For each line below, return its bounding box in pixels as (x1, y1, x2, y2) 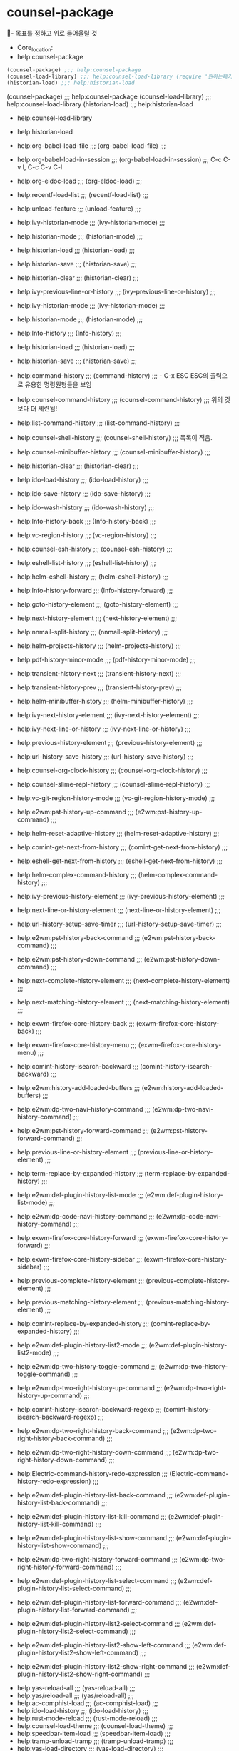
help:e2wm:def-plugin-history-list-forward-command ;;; (16, 1598, 182, 1607)
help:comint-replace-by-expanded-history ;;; (16, 1320, 149, 1328)
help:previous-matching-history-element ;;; (16, 1298, 144, 1307)
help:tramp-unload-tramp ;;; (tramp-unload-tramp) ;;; (16, 1737, 174, 1745)
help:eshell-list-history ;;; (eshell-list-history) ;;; (16, 559, 156, 567)
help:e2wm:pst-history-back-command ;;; (16, 934, 141, 942)
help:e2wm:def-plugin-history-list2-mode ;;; (16, 1341, 148, 1350)
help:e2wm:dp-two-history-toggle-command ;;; (16, 1362, 158, 1371)
